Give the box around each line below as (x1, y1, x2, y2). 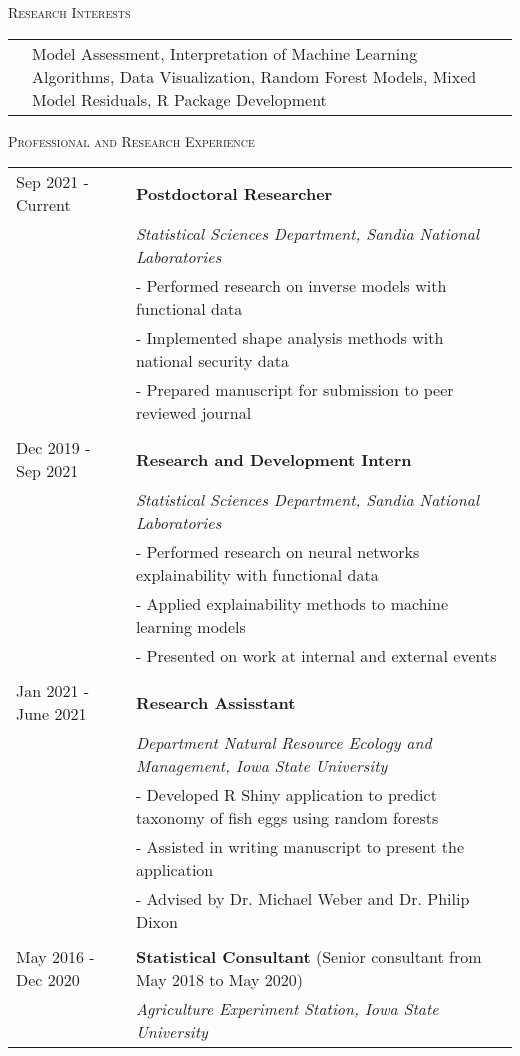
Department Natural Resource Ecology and (135, 731, 432, 755)
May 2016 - (16, 945, 95, 969)
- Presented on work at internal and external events (135, 644, 497, 668)
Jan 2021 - (16, 679, 90, 703)
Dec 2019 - (16, 436, 91, 460)
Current (16, 193, 71, 217)
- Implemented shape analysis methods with (135, 326, 444, 350)
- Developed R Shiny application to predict (135, 783, 437, 807)
